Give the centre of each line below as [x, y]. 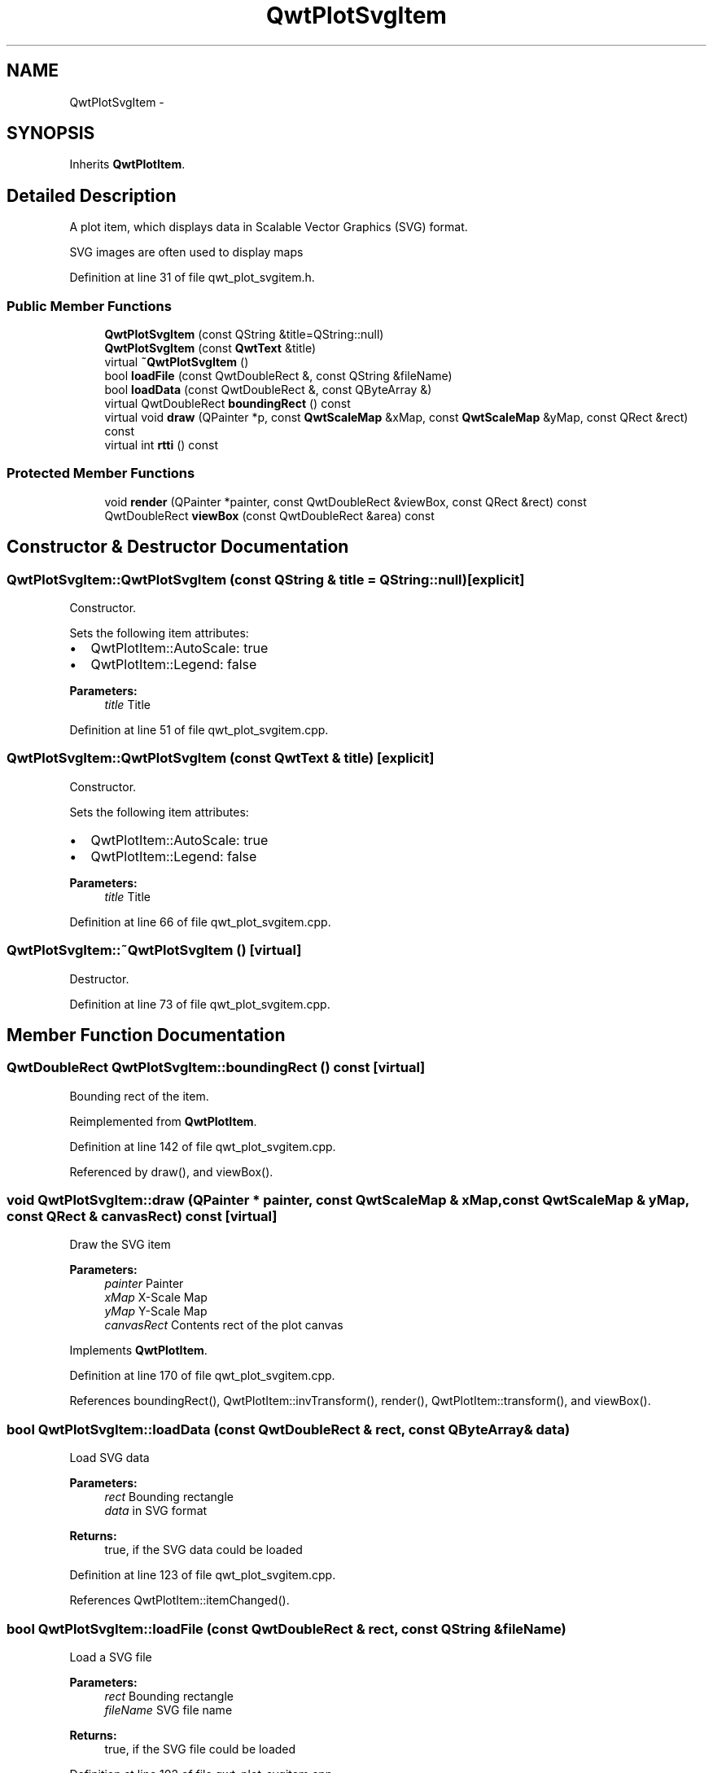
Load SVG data [109, 1458]
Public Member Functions [89, 306]
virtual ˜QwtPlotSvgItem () [177, 362]
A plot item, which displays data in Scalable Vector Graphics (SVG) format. [269, 227]
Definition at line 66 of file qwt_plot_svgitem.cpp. [200, 922]
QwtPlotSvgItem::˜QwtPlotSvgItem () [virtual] [154, 950]
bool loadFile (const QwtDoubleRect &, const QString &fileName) [278, 376]
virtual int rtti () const [161, 445]
